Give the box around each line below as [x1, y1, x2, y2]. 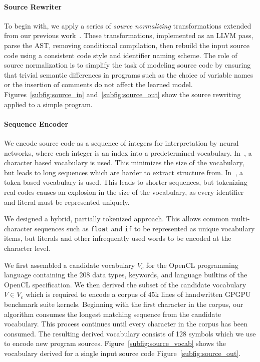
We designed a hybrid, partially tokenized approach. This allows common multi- [4, 213, 250, 224]
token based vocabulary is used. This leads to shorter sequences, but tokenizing [4, 177, 247, 187]
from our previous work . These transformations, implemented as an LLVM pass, [4, 30, 253, 41]
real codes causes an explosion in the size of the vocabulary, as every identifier [4, 186, 244, 197]
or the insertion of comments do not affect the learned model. [4, 79, 193, 90]
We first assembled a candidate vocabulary [4, 259, 135, 270]
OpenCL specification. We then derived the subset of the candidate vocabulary [4, 279, 246, 289]
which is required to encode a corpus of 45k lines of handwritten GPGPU [26, 289, 251, 299]
